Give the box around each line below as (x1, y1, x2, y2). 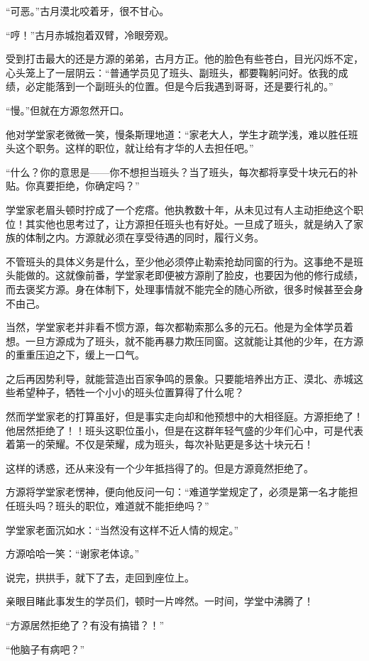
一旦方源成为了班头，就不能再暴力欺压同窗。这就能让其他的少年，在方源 (25, 333, 363, 348)
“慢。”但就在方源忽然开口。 (6, 102, 130, 117)
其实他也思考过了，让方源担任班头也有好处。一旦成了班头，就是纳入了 (25, 216, 353, 231)
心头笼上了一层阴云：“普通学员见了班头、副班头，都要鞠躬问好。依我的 (6, 65, 338, 80)
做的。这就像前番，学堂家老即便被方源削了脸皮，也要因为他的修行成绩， (25, 268, 363, 283)
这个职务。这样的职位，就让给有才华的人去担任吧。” (15, 141, 254, 155)
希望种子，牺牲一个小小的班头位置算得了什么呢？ (15, 385, 244, 400)
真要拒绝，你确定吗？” (35, 178, 140, 193)
